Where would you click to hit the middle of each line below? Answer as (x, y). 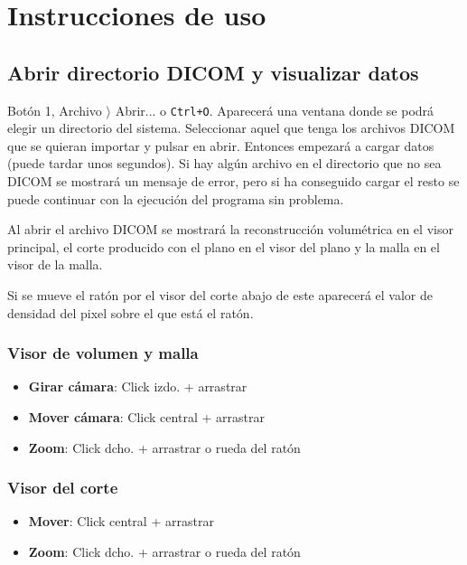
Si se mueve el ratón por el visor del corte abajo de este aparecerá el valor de (220, 294)
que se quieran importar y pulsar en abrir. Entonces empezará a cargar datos (221, 145)
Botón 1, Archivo (55, 110)
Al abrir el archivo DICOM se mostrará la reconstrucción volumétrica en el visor (230, 229)
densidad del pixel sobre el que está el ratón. (131, 312)
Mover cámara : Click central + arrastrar (146, 416)
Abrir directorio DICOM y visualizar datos (213, 72)
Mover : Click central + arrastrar (121, 521)
